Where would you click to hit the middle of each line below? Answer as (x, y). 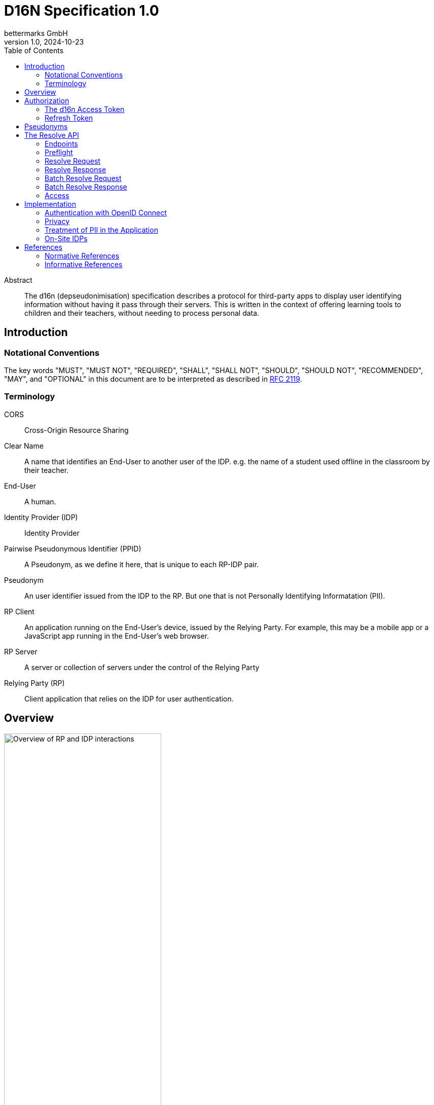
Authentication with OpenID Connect (106, 212)
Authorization (47, 100)
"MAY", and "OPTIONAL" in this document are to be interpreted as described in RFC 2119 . (153, 379)
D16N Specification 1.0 (82, 11)
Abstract (18, 280)
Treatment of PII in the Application (101, 230)
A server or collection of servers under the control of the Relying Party (142, 667)
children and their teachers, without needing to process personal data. (142, 313)
